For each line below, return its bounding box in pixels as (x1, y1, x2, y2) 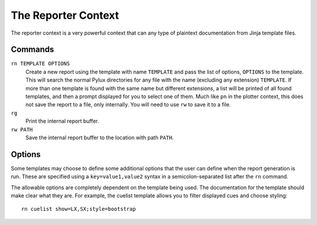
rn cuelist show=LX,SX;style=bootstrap (21, 206, 136, 213)
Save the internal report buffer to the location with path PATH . (25, 134, 174, 141)
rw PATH (11, 126, 33, 133)
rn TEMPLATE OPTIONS (11, 61, 70, 67)
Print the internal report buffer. (25, 117, 99, 125)
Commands (11, 45, 55, 55)
